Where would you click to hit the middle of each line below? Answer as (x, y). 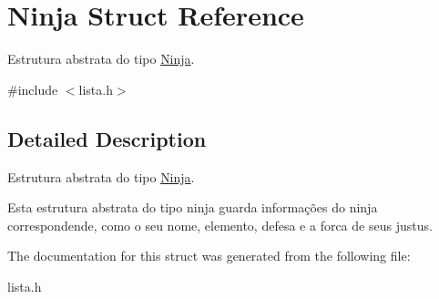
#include (33, 89)
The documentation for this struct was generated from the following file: (209, 256)
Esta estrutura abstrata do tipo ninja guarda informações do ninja (193, 207)
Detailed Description (107, 138)
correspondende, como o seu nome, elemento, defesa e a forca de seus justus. (220, 225)
